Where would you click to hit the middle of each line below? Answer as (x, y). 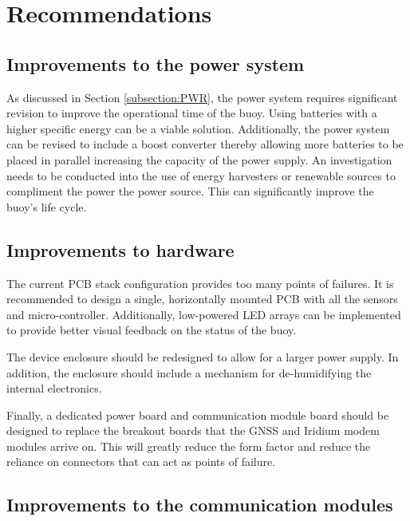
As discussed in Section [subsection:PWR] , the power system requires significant (202, 97)
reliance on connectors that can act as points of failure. (141, 462)
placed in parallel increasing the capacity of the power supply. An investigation (199, 159)
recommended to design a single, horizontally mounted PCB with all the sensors (202, 299)
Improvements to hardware (120, 249)
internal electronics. (54, 388)
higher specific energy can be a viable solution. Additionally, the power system (198, 128)
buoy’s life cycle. (47, 206)
